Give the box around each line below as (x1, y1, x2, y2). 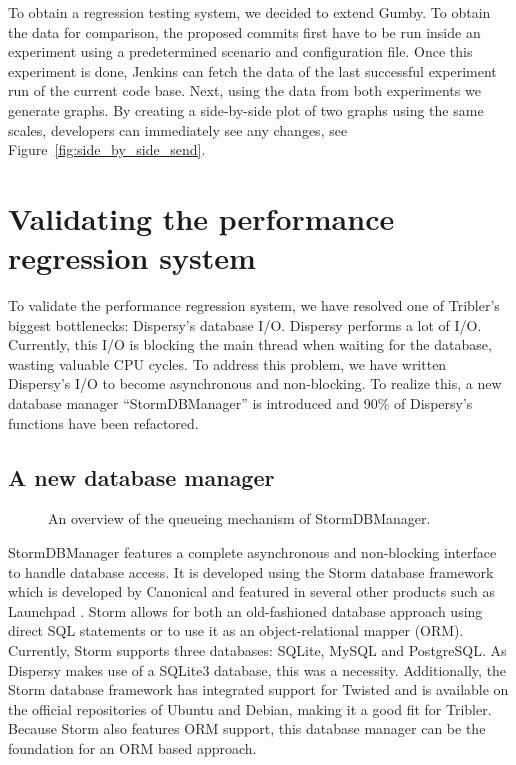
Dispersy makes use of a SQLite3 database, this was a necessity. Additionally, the (8, 659, 507, 680)
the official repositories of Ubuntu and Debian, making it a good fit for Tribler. (8, 698, 492, 719)
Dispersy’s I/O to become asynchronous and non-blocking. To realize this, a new (8, 373, 502, 394)
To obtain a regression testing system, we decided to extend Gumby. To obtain (8, 2, 491, 22)
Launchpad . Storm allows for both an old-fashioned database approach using (8, 600, 483, 621)
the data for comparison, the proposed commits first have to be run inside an (8, 21, 481, 42)
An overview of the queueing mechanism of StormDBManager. (48, 508, 431, 529)
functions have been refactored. (8, 412, 199, 433)
